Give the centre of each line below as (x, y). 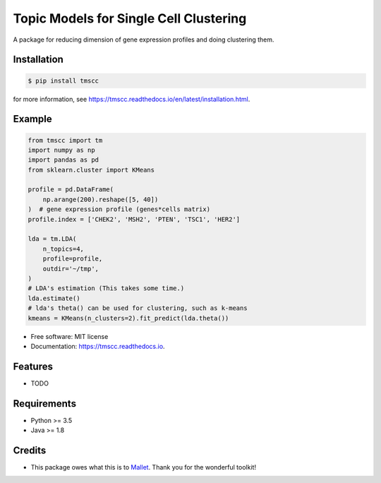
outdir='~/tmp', (71, 269)
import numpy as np (61, 150)
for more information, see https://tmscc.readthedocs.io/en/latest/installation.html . (132, 99)
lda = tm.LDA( (52, 239)
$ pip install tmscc (63, 80)
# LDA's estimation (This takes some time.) (106, 288)
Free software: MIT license (69, 336)
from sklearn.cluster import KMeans (91, 170)
